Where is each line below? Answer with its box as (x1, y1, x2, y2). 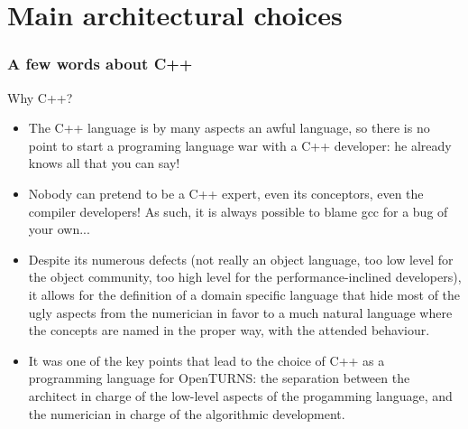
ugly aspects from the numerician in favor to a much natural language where (28, 303, 453, 322)
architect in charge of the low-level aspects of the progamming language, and (28, 386, 453, 405)
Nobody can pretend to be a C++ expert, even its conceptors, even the (28, 183, 424, 202)
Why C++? (7, 88, 73, 107)
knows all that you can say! (28, 154, 180, 173)
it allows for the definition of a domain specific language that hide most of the (28, 284, 461, 303)
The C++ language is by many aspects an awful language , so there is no (28, 118, 430, 137)
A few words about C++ (7, 52, 193, 75)
